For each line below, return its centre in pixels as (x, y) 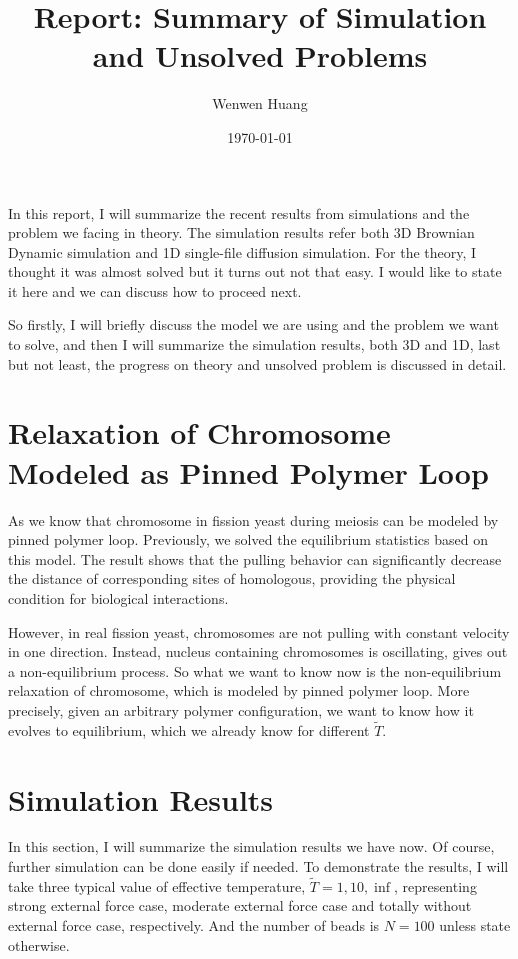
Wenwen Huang (260, 103)
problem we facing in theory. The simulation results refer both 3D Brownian (241, 232)
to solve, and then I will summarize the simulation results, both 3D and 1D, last (254, 344)
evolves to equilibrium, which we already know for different (189, 729)
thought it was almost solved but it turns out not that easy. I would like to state (255, 271)
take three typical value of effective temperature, (157, 885)
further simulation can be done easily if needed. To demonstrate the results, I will (258, 866)
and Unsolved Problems (260, 55)
